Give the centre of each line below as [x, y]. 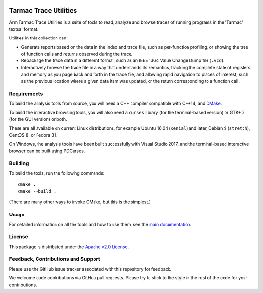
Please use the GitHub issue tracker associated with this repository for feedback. [90, 269]
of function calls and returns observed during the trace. [77, 54]
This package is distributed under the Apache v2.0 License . [69, 247]
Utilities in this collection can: [38, 38]
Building [19, 163]
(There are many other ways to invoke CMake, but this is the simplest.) [80, 202]
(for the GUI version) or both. [38, 119]
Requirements [26, 94]
